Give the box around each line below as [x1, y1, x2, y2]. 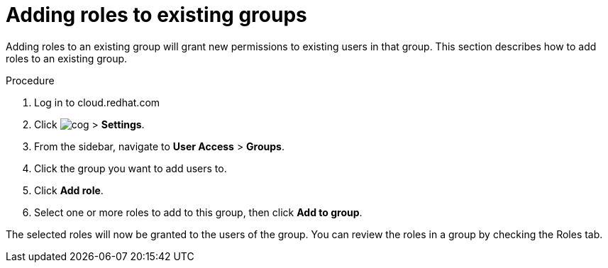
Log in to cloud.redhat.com [34, 96, 160, 108]
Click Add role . [34, 184, 104, 196]
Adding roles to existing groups [6, 3, 307, 27]
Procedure [6, 74, 55, 86]
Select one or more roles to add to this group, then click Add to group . [34, 206, 363, 218]
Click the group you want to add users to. [34, 162, 227, 174]
